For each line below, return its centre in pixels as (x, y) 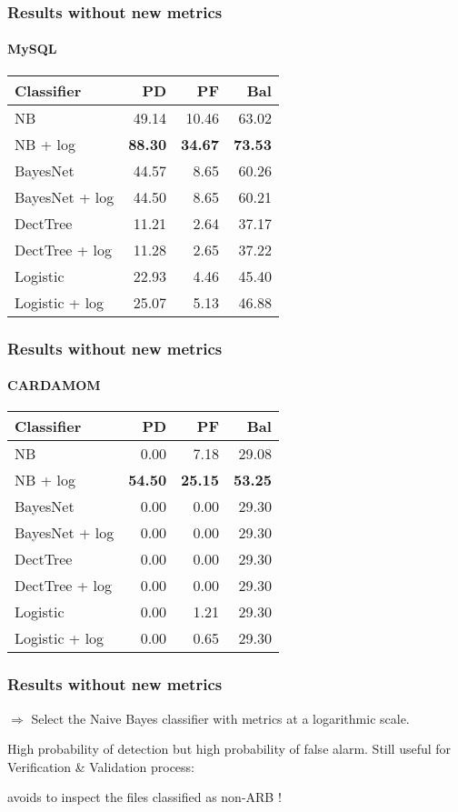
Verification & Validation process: (101, 766)
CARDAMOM (54, 385)
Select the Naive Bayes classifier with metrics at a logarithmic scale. (220, 718)
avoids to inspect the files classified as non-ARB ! (144, 797)
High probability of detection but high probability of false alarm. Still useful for (229, 749)
